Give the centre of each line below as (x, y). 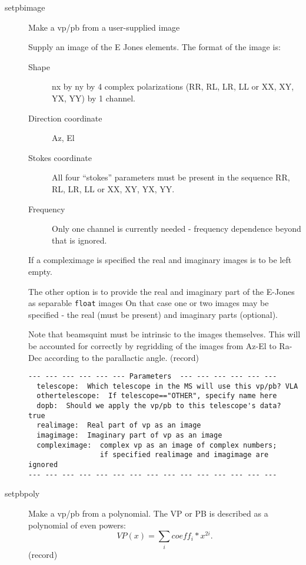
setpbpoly (22, 493)
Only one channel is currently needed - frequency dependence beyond (177, 229)
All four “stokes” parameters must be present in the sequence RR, (171, 177)
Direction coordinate (65, 118)
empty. (40, 271)
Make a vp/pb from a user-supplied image (104, 27)
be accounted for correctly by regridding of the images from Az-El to (152, 345)
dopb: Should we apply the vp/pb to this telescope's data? (159, 406)
